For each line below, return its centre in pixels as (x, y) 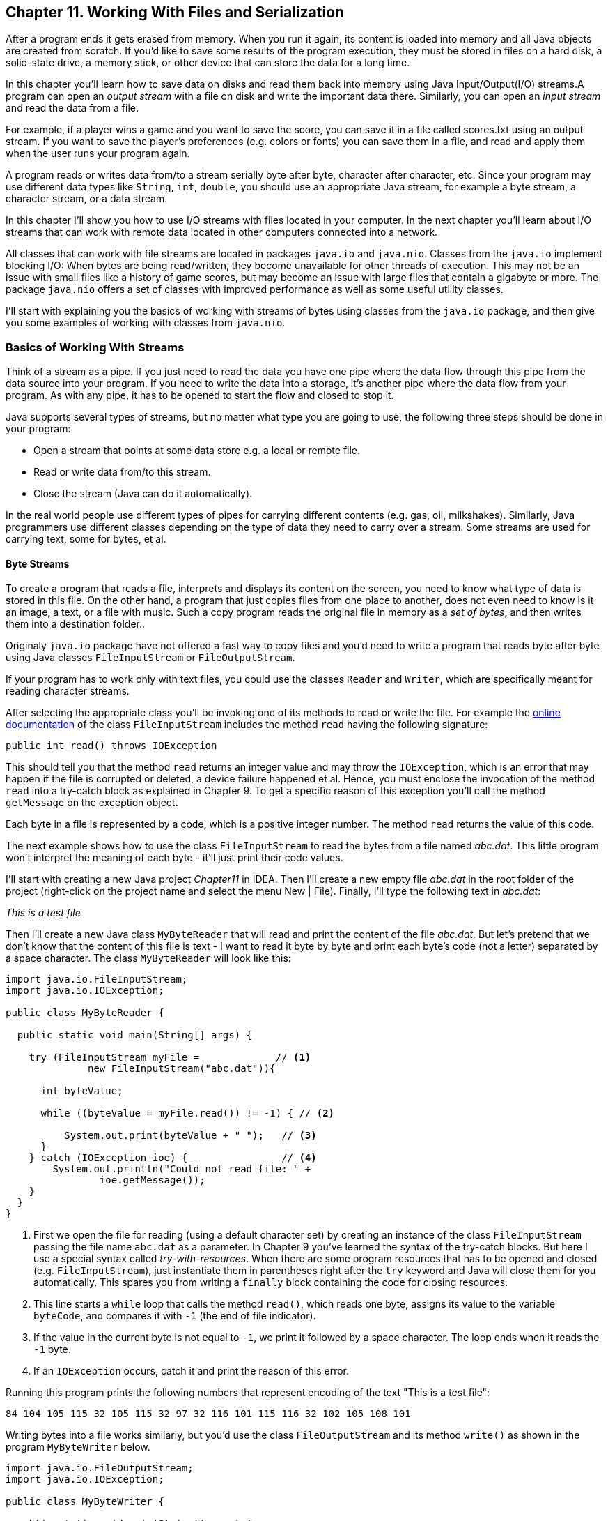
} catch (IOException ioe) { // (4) (173, 1158)
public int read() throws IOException (111, 746)
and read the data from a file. (72, 108)
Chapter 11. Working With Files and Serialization (175, 12)
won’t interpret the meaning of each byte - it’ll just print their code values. (174, 858)
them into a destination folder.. (76, 624)
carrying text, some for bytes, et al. (86, 539)
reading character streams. (68, 691)
